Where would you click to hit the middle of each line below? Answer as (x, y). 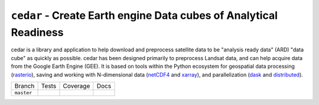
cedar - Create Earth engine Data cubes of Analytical (144, 15)
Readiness (37, 32)
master (23, 92)
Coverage (77, 86)
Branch (25, 86)
